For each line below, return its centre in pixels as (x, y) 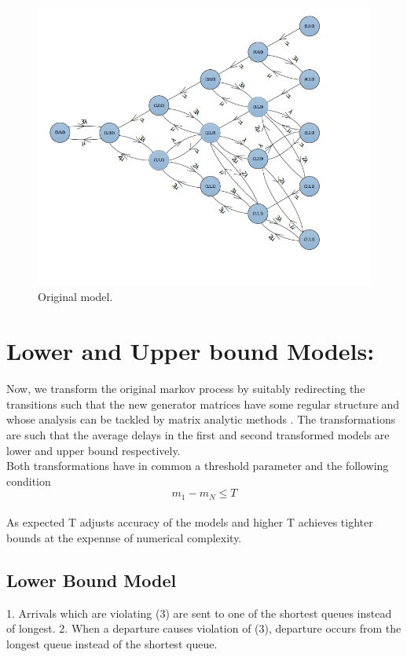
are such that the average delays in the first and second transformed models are (198, 434)
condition (29, 481)
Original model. (75, 297)
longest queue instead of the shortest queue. (112, 643)
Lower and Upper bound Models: (191, 351)
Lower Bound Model (92, 580)
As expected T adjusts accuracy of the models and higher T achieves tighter (190, 522)
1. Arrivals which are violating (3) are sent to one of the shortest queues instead (199, 613)
